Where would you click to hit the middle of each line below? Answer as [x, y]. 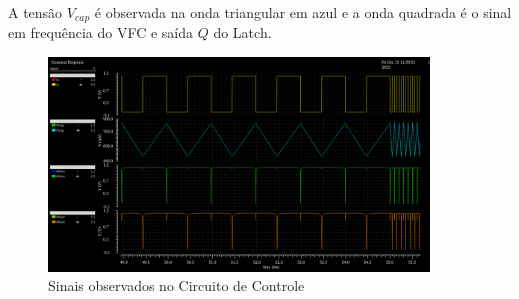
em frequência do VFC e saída [101, 32]
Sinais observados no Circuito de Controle [176, 285]
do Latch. [242, 32]
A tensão [35, 12]
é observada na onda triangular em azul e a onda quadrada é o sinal [303, 12]
